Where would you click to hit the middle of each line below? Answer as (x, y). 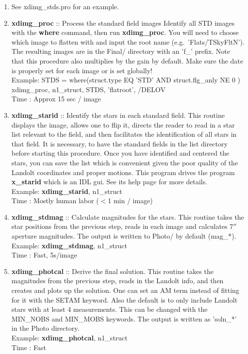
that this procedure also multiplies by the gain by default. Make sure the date (127, 60)
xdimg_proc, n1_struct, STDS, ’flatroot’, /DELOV (88, 89)
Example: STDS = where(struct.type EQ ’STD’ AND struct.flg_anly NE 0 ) (126, 80)
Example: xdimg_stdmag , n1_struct (69, 245)
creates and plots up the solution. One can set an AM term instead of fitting (125, 290)
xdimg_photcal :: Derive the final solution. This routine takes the (112, 271)
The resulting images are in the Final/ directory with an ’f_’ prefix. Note (121, 51)
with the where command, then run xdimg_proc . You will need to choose (125, 32)
